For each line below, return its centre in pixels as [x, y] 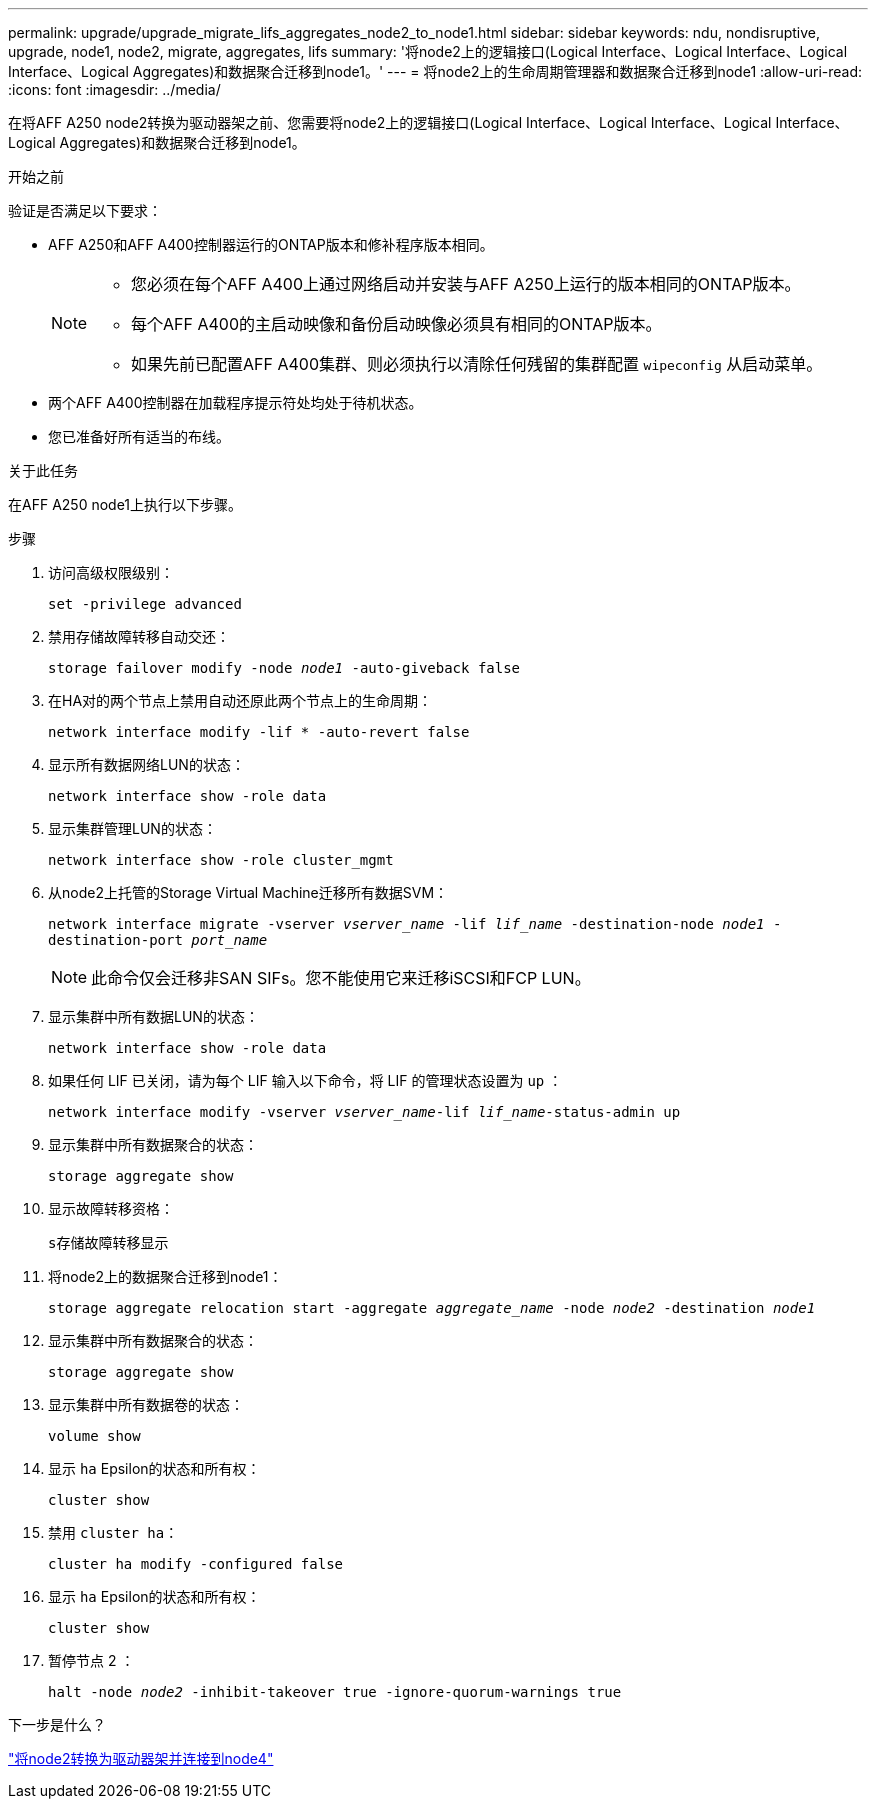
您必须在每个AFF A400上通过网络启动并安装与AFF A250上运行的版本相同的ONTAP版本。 [466, 284]
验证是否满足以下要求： [85, 210]
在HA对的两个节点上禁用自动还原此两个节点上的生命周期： [240, 700]
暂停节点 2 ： [91, 1660]
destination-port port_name [158, 940]
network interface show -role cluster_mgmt [221, 860]
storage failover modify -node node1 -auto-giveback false [284, 668]
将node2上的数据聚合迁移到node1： [165, 1276]
